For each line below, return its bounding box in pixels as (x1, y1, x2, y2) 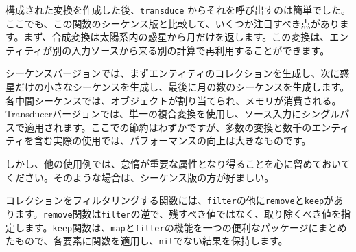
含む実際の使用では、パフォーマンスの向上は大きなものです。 (34, 133, 311, 148)
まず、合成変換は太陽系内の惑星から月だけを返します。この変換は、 (23, 30, 330, 44)
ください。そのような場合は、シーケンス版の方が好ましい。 (5, 170, 274, 184)
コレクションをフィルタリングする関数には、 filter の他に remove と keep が (5, 193, 334, 207)
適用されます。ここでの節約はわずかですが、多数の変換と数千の (24, 119, 312, 134)
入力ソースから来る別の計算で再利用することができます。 (71, 43, 330, 57)
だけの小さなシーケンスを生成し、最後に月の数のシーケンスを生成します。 (14, 80, 350, 94)
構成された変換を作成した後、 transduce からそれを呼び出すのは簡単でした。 (5, 3, 351, 16)
